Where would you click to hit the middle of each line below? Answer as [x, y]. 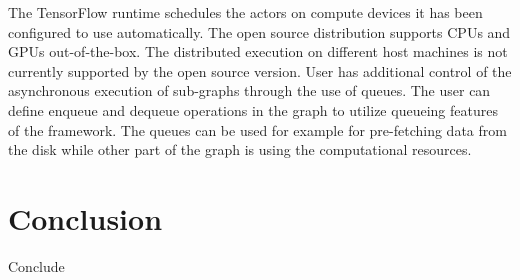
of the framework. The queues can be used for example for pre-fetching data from [257, 129]
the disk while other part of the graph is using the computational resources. [240, 149]
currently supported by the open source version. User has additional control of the [260, 70]
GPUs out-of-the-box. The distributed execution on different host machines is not [258, 51]
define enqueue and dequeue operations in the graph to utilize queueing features [253, 109]
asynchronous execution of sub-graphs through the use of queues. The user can [249, 90]
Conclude [36, 265]
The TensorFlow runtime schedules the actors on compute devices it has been [245, 12]
